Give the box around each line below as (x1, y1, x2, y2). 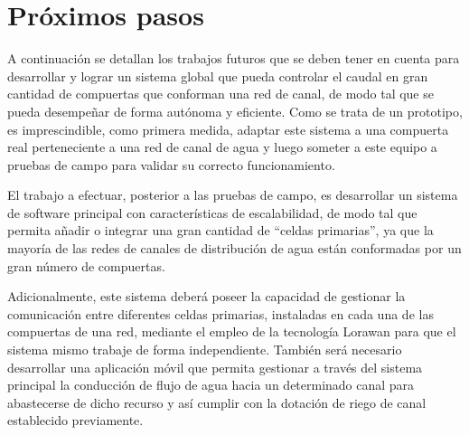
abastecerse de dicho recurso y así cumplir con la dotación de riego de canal (7, 392, 427, 411)
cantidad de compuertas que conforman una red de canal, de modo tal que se (7, 84, 434, 103)
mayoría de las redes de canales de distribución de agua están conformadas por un (7, 239, 462, 258)
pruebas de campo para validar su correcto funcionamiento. (7, 155, 335, 174)
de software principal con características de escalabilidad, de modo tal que (7, 203, 417, 222)
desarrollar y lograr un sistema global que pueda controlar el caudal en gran (7, 66, 428, 85)
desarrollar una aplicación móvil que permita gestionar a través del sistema (7, 357, 423, 376)
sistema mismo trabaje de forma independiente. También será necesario (7, 340, 402, 359)
